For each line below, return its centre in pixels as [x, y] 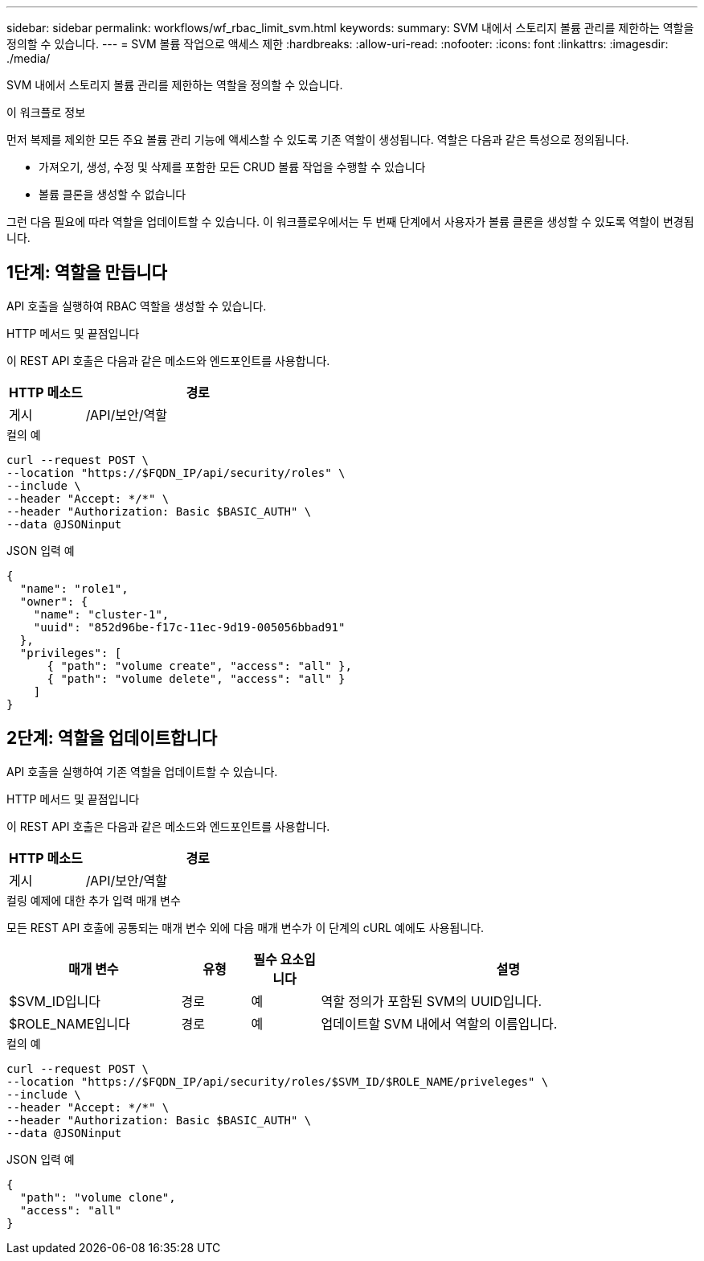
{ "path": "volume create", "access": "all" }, [199, 665]
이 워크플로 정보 [46, 112]
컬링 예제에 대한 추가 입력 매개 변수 [94, 900]
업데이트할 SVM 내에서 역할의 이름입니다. [439, 1023]
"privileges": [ [71, 653]
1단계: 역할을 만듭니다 [87, 273]
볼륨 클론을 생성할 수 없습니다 [113, 194]
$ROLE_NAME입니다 [70, 1023]
